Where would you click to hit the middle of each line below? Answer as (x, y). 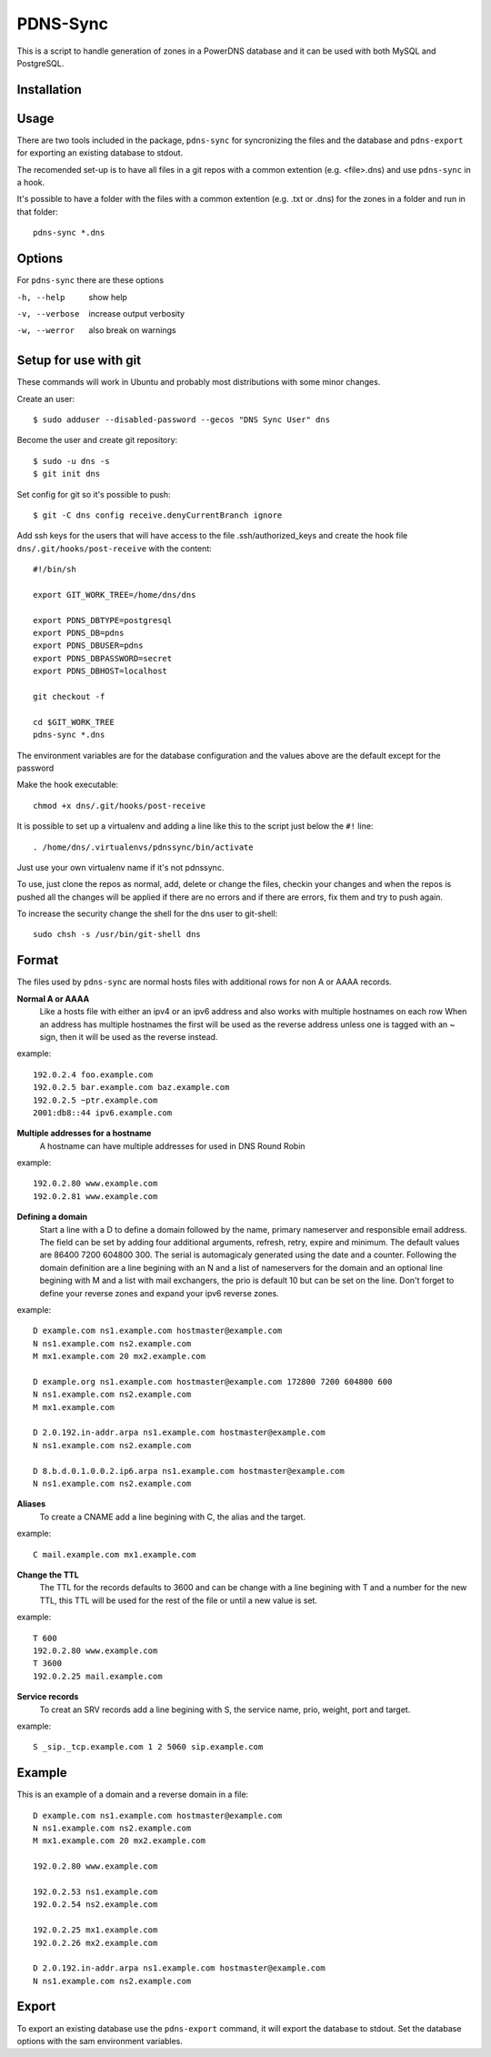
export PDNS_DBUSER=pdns (88, 645)
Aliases (31, 1504)
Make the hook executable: (67, 785)
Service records (48, 1697)
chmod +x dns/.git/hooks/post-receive (120, 806)
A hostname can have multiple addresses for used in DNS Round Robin (172, 1145)
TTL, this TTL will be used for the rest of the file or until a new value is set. (179, 1600)
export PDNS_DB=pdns (79, 633)
